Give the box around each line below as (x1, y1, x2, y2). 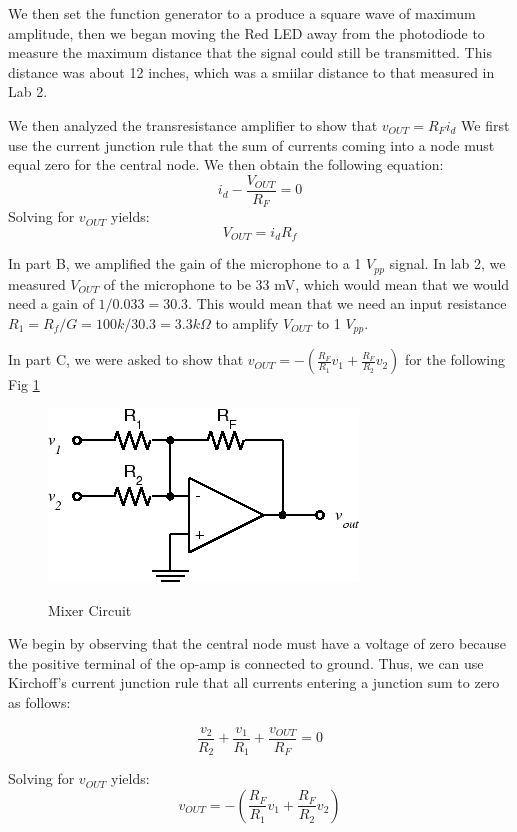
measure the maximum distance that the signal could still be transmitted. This (8, 42, 492, 63)
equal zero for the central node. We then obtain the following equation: (8, 154, 444, 175)
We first (461, 114, 510, 135)
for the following (405, 349, 506, 370)
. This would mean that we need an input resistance (188, 293, 507, 314)
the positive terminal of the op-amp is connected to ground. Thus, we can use (8, 652, 484, 673)
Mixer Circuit (48, 599, 132, 620)
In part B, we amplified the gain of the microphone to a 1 (8, 253, 362, 274)
